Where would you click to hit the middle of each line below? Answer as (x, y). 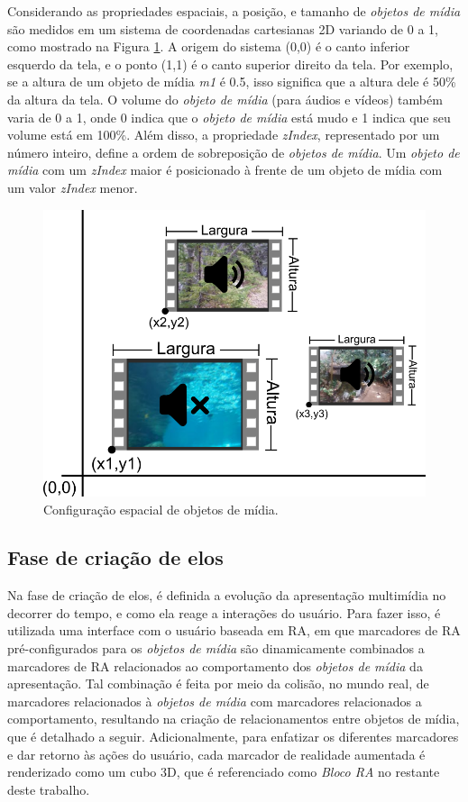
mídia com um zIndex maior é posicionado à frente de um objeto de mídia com (225, 170)
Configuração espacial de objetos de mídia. (161, 509)
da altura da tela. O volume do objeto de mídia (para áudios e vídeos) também (225, 99)
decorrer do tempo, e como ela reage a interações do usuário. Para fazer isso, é (224, 612)
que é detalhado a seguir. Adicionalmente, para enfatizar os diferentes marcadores (233, 737)
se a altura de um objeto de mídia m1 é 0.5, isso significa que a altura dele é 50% (232, 82)
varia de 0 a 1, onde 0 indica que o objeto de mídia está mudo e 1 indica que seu (229, 117)
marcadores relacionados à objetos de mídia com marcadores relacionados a (215, 701)
